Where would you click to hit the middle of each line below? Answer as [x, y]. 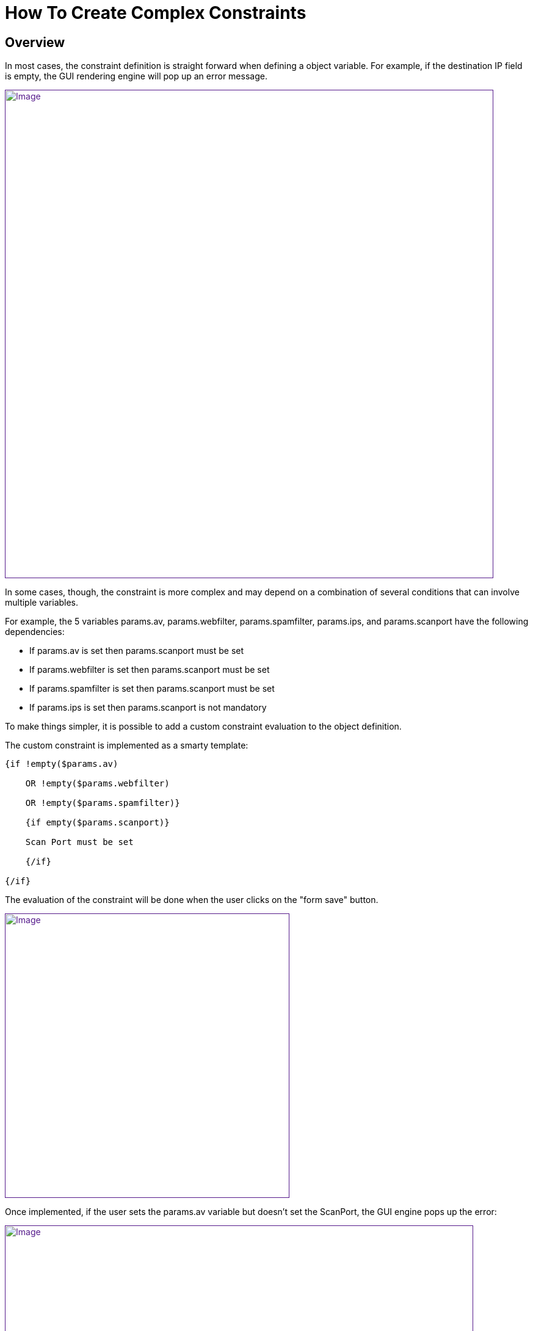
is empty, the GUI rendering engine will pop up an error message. [136, 76]
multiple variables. [42, 603]
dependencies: [35, 632]
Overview [35, 42]
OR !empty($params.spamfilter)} [103, 803]
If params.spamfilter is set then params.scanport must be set [152, 689]
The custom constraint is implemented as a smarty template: [127, 745]
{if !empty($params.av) [62, 764]
